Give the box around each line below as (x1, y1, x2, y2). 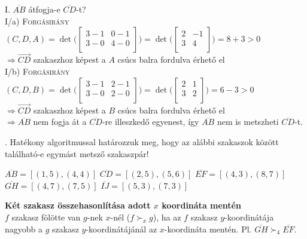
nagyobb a (5, 222, 43, 235)
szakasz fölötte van (11, 210, 81, 223)
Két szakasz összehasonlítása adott (5, 199, 151, 212)
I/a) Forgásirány (5, 14, 69, 27)
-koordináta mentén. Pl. (164, 222, 252, 235)
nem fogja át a (33, 115, 87, 128)
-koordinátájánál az (86, 222, 157, 235)
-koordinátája (224, 210, 274, 223)
